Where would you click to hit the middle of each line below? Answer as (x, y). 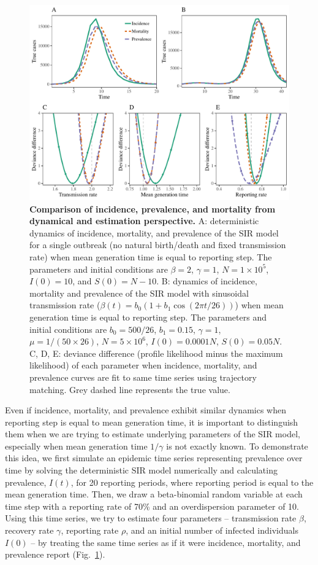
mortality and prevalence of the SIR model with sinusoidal (139, 293)
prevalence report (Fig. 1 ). (55, 554)
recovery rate (29, 530)
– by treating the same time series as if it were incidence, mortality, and (166, 542)
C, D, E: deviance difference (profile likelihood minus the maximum (156, 353)
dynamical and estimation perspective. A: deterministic (144, 221)
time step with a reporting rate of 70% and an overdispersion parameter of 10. (152, 506)
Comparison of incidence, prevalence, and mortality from (153, 208)
